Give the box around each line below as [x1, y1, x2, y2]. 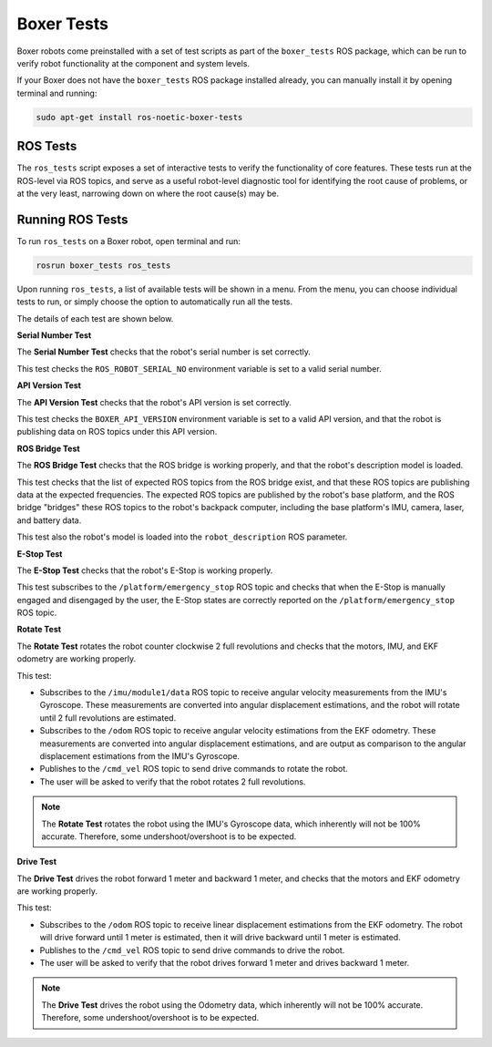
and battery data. [16, 515, 82, 526]
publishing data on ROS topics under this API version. [16, 426, 218, 437]
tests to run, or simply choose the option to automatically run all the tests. [16, 296, 293, 307]
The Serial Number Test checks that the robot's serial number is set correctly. [16, 346, 312, 357]
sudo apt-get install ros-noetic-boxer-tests [36, 112, 243, 122]
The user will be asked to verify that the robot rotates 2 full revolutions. [39, 775, 306, 787]
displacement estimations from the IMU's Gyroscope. [39, 750, 241, 761]
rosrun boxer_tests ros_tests [36, 260, 171, 271]
